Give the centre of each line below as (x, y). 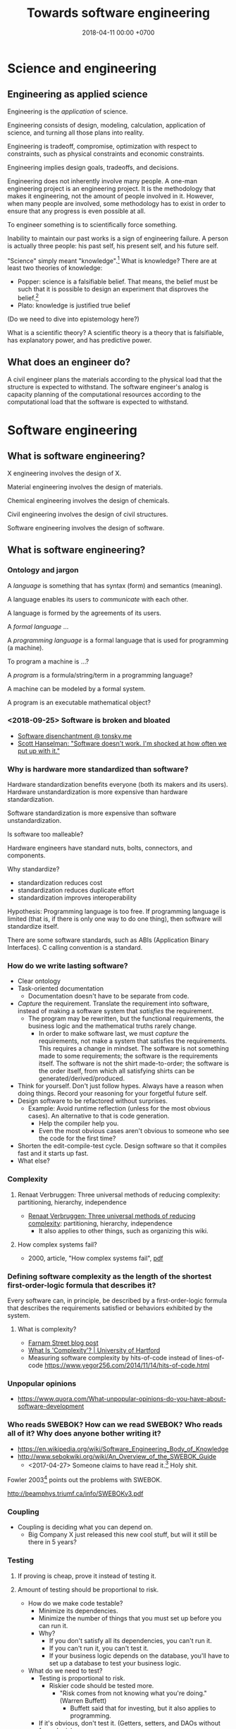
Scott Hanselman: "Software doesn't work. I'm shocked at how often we (122, 743)
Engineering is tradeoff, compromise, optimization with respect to (102, 146)
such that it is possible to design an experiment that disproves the (113, 289)
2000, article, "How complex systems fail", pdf (95, 1258)
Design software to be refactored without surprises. (92, 1101)
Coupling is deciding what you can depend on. (85, 1527)
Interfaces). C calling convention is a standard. (75, 948)
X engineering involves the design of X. (64, 473)
